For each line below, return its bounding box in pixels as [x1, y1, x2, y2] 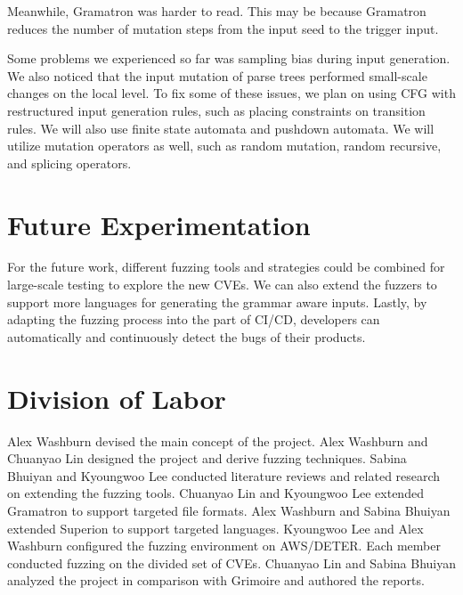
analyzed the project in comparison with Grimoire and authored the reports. [7, 571, 425, 590]
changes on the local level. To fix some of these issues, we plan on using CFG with [7, 84, 456, 102]
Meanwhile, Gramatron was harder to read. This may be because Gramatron [7, 2, 426, 20]
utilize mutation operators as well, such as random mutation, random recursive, [7, 136, 442, 155]
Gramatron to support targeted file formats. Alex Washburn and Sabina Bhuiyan [7, 501, 451, 519]
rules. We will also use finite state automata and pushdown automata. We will [7, 118, 435, 137]
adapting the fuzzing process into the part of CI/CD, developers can [7, 310, 380, 329]
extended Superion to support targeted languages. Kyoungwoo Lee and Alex [7, 518, 424, 537]
